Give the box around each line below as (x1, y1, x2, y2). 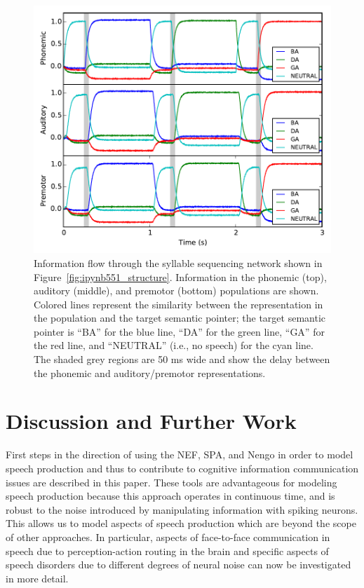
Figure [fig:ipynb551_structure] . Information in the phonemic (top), (34, 269, 327, 284)
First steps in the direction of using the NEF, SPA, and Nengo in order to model (6, 447, 353, 462)
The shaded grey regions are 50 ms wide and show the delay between (34, 352, 330, 367)
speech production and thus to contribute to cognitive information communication (6, 460, 359, 475)
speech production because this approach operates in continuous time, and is (6, 488, 335, 503)
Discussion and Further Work (6, 406, 297, 435)
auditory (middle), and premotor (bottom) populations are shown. (34, 283, 319, 298)
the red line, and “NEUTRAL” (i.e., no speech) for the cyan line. (34, 338, 314, 353)
